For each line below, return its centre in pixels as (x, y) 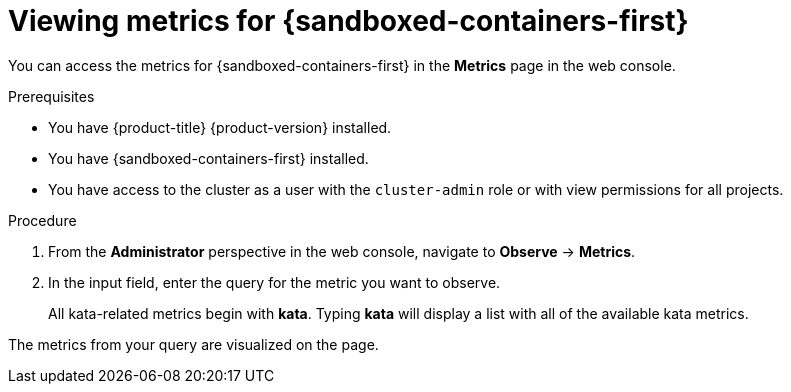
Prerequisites (51, 96)
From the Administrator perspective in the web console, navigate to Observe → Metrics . (342, 251)
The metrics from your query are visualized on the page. (193, 344)
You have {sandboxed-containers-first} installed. (208, 158)
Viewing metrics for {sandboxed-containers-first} (348, 21)
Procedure (42, 220)
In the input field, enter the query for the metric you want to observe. (274, 282)
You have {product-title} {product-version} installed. (220, 127)
